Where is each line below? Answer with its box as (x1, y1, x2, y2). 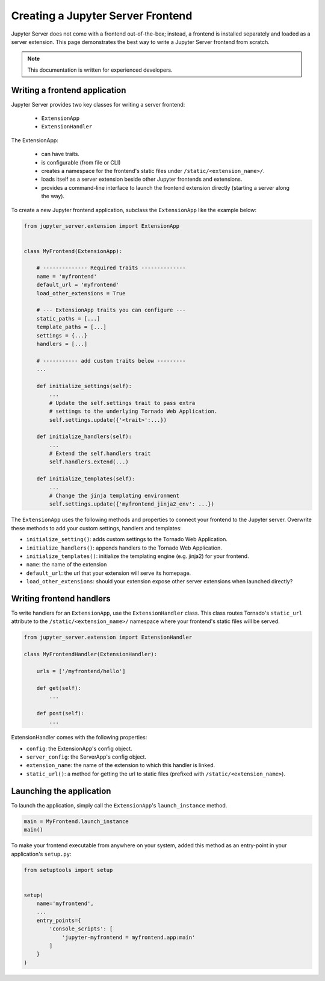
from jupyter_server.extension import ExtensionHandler (23, 634, 193, 641)
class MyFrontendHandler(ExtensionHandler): (23, 651, 158, 658)
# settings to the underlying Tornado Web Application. (49, 408, 218, 415)
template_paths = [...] (36, 324, 107, 331)
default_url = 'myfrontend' (36, 281, 120, 289)
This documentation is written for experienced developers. (27, 66, 173, 74)
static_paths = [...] (36, 315, 101, 322)
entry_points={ (36, 917, 81, 924)
